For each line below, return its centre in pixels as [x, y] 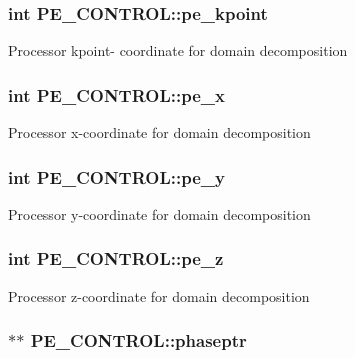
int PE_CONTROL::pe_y [116, 176]
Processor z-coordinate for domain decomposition [159, 295]
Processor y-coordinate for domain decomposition [159, 213]
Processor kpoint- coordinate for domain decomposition [178, 50]
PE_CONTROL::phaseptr [138, 340]
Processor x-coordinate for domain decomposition [159, 132]
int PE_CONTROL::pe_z [116, 258]
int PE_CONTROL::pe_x [116, 94]
